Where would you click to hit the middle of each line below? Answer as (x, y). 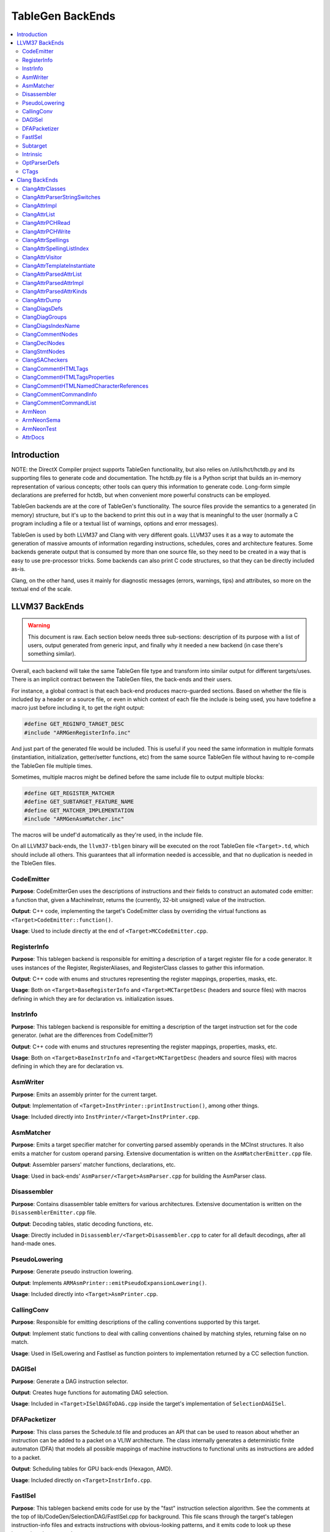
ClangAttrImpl (40, 206)
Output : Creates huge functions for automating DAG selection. (90, 1393)
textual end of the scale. (42, 589)
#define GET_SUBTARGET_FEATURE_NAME (79, 802)
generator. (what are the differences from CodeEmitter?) (82, 1035)
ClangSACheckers (45, 360)
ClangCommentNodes (50, 335)
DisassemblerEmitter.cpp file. (54, 1213)
